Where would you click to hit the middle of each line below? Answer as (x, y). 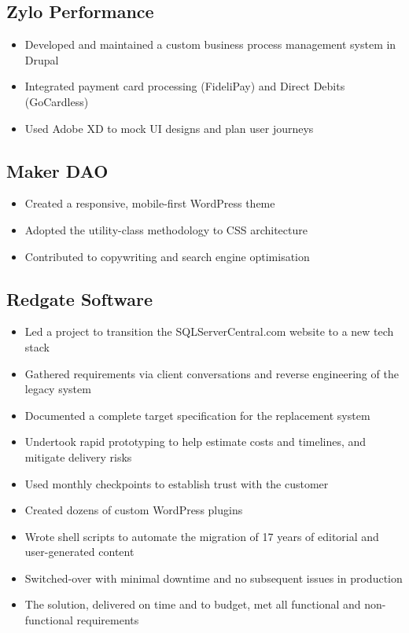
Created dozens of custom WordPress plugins (134, 510)
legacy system (58, 389)
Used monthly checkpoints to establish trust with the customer (177, 483)
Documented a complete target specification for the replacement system (197, 415)
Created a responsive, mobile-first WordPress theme (150, 203)
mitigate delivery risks (78, 456)
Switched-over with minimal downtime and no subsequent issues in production (214, 578)
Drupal (42, 59)
